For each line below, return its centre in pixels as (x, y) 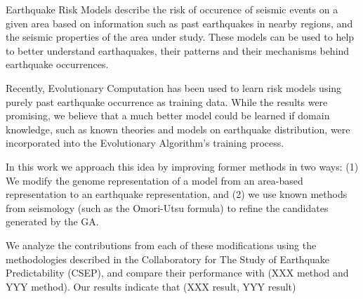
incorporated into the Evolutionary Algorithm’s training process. (145, 143)
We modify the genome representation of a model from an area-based (154, 180)
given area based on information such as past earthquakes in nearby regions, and (179, 23)
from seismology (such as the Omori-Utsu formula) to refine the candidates (167, 207)
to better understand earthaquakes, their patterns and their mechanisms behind (178, 50)
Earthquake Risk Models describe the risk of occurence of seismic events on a (172, 9)
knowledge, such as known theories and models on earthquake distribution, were (178, 129)
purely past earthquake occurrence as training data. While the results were (167, 101)
